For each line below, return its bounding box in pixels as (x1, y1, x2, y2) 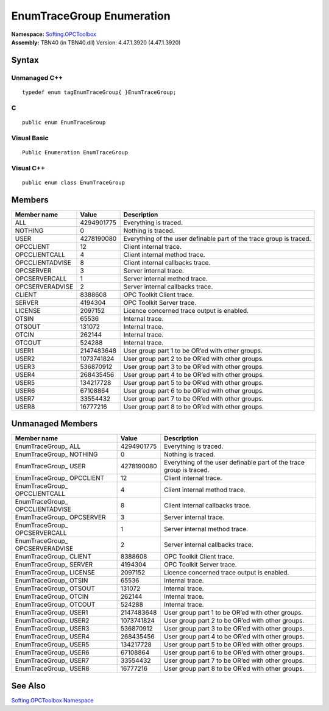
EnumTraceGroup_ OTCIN (15, 592, 89, 601)
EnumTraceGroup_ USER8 (15, 665, 90, 673)
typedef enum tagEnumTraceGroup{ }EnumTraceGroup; (22, 88, 177, 96)
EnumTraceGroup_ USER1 (15, 609, 88, 617)
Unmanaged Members (11, 418, 98, 429)
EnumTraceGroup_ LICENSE (15, 568, 96, 577)
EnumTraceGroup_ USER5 (15, 640, 90, 649)
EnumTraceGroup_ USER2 (15, 616, 90, 625)
